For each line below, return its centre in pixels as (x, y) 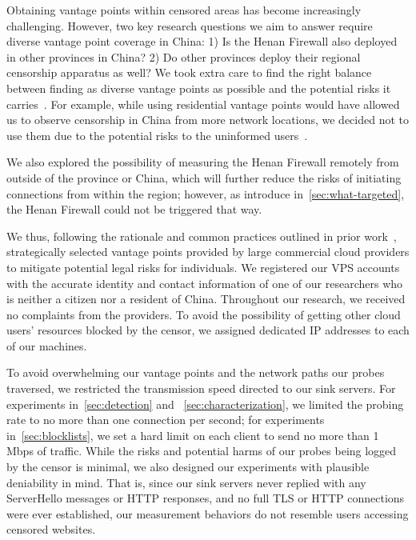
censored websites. (51, 529)
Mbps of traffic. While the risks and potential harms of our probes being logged (202, 451)
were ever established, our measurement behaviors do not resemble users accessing (208, 513)
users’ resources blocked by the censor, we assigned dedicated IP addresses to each (208, 330)
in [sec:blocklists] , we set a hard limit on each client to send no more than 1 (193, 435)
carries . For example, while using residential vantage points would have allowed (203, 104)
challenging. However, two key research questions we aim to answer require (190, 25)
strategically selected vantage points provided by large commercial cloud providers (208, 252)
